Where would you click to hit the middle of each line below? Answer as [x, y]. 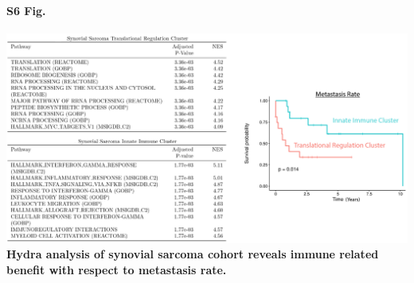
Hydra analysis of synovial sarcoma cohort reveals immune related [193, 254]
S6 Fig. [26, 10]
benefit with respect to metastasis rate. [117, 269]
